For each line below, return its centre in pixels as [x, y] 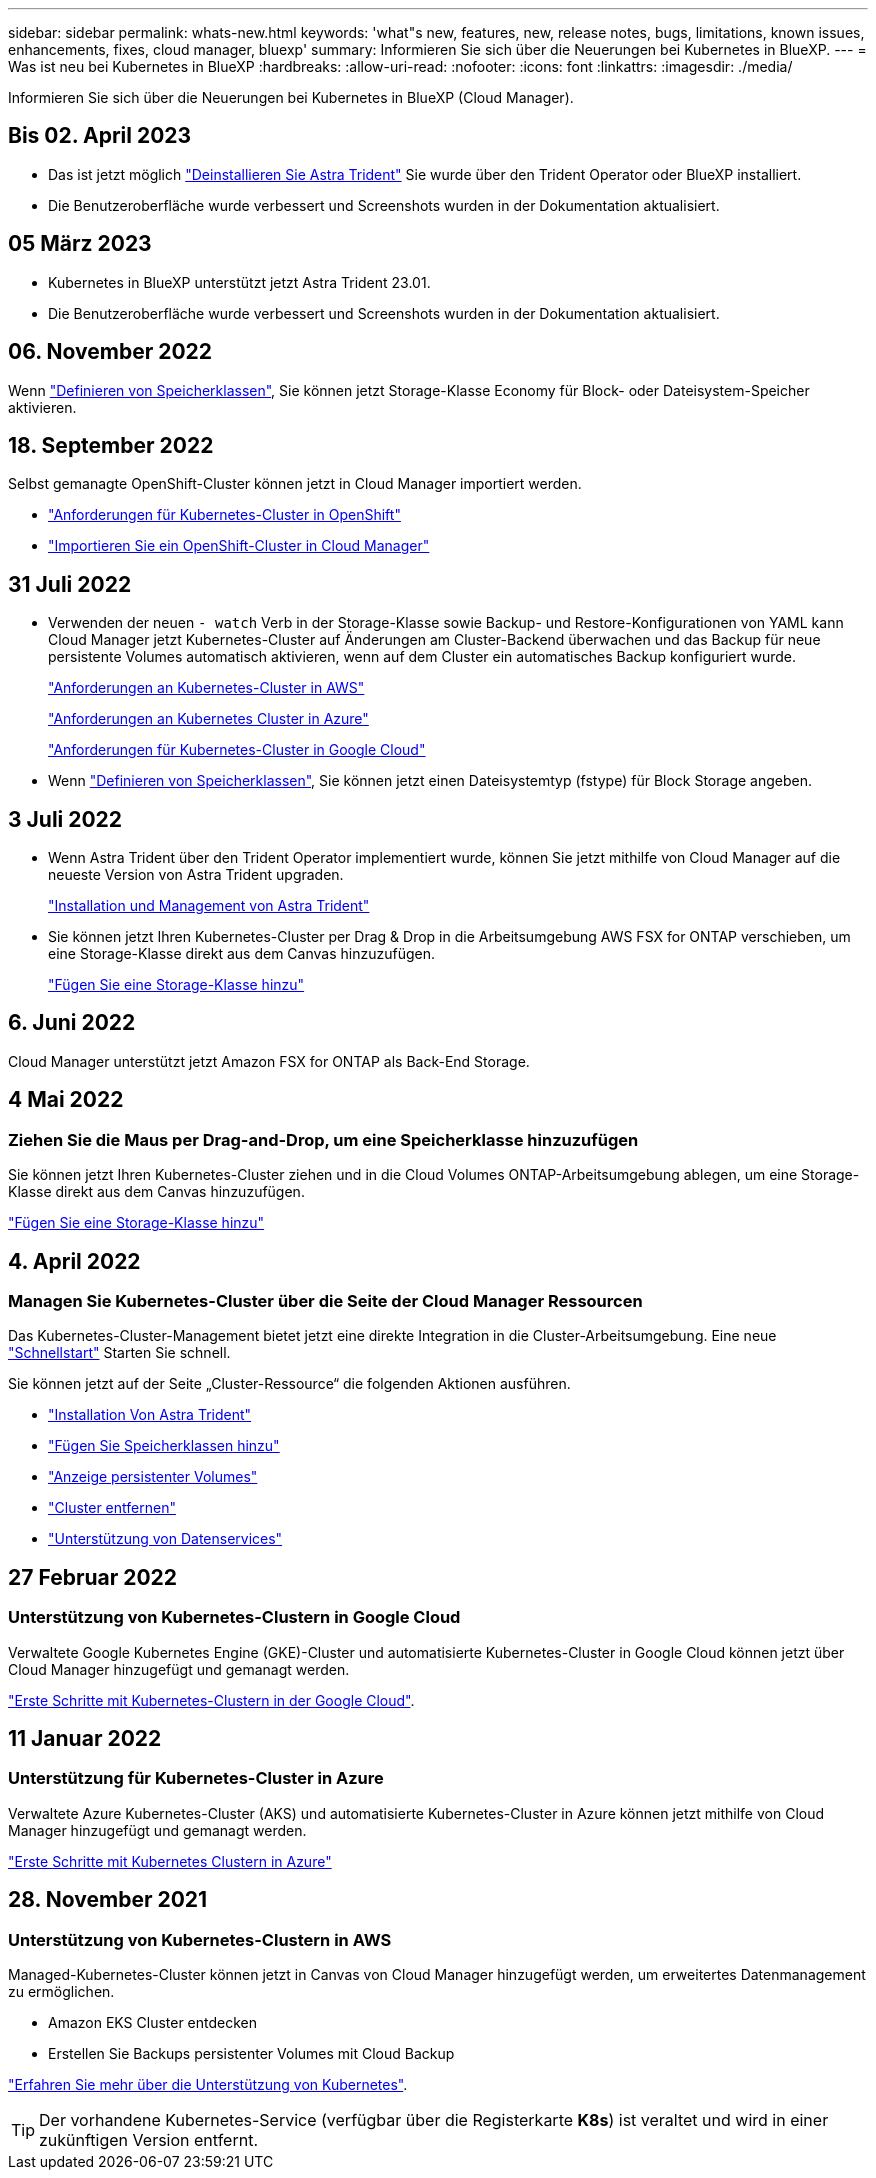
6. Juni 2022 [72, 1023]
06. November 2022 [110, 352]
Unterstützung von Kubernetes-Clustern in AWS [200, 1939]
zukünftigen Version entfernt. [148, 2140]
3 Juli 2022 [65, 819]
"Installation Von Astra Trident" [150, 1415]
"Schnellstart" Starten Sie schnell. [119, 1353]
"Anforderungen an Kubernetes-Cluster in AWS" [206, 688]
